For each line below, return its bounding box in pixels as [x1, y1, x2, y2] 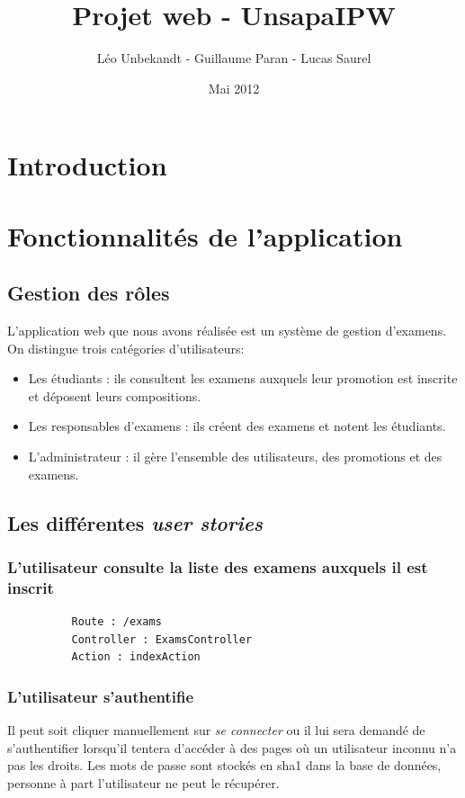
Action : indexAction [71, 650, 201, 664]
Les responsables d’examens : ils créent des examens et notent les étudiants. [28, 417, 446, 435]
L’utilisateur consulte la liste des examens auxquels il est [7, 555, 428, 578]
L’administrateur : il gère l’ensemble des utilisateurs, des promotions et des [28, 447, 443, 466]
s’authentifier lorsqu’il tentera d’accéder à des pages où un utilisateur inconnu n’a [7, 738, 457, 757]
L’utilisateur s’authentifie [7, 685, 194, 707]
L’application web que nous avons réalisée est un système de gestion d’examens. [7, 321, 447, 340]
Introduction [7, 147, 167, 184]
